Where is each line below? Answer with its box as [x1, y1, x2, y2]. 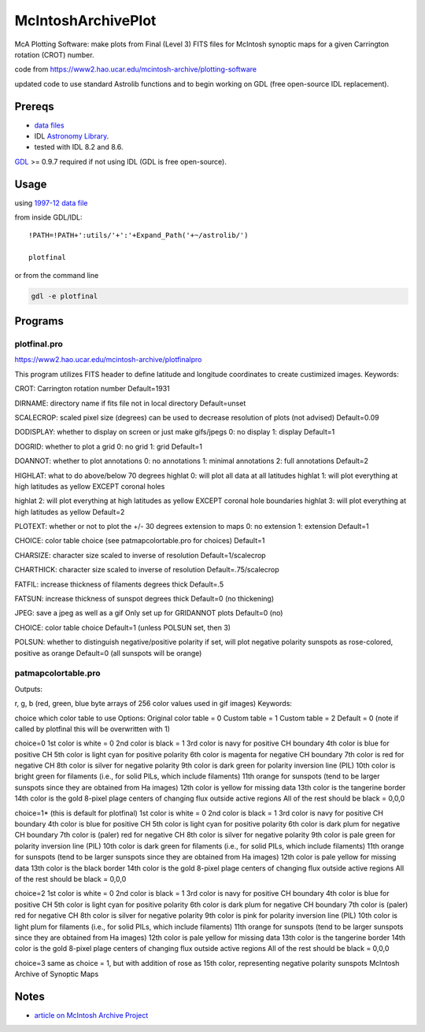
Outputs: [14, 684, 43, 694]
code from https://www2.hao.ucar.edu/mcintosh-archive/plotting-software [14, 65, 257, 74]
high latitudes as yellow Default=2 [14, 507, 125, 516]
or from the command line [14, 270, 99, 279]
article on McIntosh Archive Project [34, 1011, 149, 1020]
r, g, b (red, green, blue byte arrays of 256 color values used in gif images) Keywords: [14, 699, 293, 708]
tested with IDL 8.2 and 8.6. [34, 142, 124, 152]
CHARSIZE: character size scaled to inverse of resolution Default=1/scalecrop [14, 550, 267, 560]
